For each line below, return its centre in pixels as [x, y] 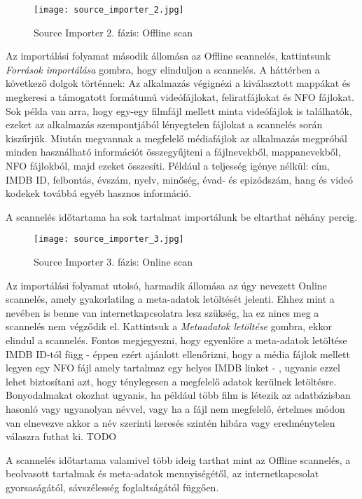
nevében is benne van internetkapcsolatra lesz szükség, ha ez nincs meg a [162, 312]
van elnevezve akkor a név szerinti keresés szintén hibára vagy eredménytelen [170, 422]
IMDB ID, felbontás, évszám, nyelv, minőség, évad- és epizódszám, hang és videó [180, 179]
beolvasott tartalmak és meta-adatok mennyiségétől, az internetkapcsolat [162, 473]
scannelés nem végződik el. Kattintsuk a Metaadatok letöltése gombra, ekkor [169, 326]
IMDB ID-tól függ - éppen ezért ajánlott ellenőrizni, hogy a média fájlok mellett [178, 354]
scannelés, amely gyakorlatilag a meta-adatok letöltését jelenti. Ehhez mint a [170, 299]
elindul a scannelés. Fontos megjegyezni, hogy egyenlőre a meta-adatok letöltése [176, 340]
